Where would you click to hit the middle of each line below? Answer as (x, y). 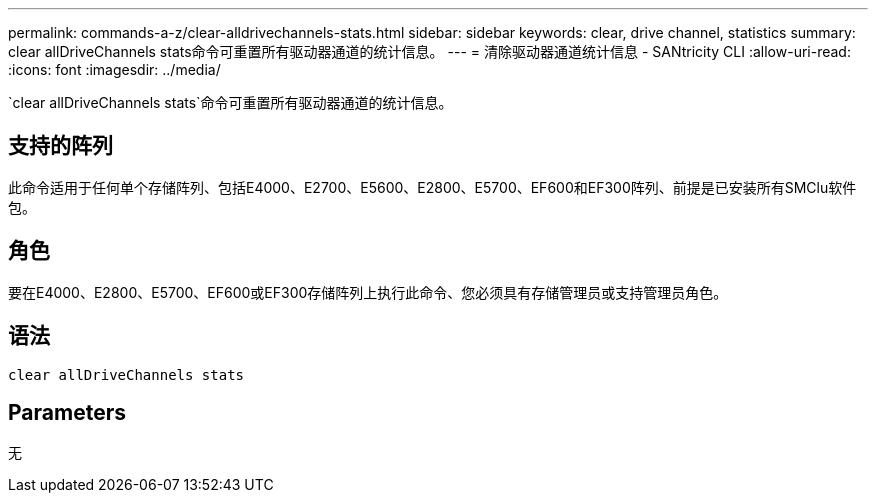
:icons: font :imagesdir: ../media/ (114, 69)
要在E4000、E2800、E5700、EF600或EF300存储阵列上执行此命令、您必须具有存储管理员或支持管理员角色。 (368, 292)
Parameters (67, 412)
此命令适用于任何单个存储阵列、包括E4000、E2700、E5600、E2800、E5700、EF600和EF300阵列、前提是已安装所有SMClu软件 (432, 187)
